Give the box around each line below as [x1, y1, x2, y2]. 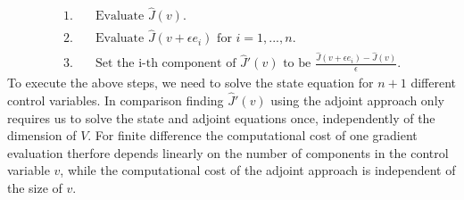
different [410, 73, 457, 92]
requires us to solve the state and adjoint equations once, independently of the [7, 108, 435, 127]
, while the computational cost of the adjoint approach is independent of [60, 161, 456, 179]
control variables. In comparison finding [7, 91, 224, 110]
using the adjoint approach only [270, 91, 444, 110]
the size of [7, 179, 62, 197]
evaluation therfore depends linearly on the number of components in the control [7, 143, 449, 162]
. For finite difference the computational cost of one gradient [87, 126, 418, 145]
